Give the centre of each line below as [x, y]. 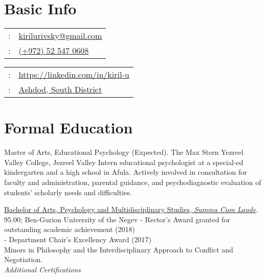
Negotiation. [24, 259]
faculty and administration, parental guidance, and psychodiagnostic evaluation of [133, 182]
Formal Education [69, 128]
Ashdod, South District [60, 89]
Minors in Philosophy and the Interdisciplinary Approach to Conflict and [119, 249]
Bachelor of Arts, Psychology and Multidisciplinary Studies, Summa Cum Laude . [131, 209]
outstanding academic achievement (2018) [70, 229]
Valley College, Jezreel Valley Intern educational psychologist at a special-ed [124, 162]
